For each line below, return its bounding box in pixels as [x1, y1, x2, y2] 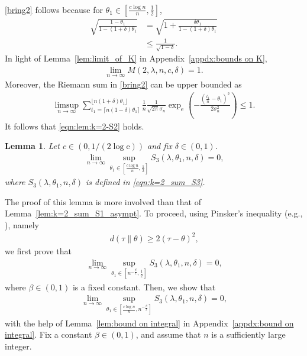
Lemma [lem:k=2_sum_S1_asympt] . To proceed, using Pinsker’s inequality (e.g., [5, 207, 303, 219]
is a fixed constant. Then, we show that [72, 280, 216, 293]
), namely [5, 218, 39, 231]
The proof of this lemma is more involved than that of [5, 195, 201, 208]
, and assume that [135, 328, 201, 341]
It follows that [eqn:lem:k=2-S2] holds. [5, 119, 144, 132]
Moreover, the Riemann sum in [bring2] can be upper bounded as [5, 78, 242, 90]
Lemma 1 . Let [5, 140, 60, 152]
